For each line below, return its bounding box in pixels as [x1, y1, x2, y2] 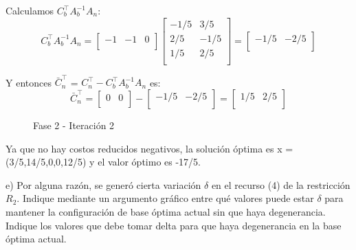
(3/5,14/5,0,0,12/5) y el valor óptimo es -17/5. [5, 155, 201, 169]
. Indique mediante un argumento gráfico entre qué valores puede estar [16, 191, 314, 205]
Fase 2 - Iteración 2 [33, 118, 115, 133]
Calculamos [5, 3, 54, 17]
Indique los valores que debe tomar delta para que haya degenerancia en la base [5, 218, 342, 232]
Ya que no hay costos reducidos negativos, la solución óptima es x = [5, 141, 293, 155]
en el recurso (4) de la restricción [211, 177, 351, 192]
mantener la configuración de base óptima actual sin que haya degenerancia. [5, 205, 326, 218]
